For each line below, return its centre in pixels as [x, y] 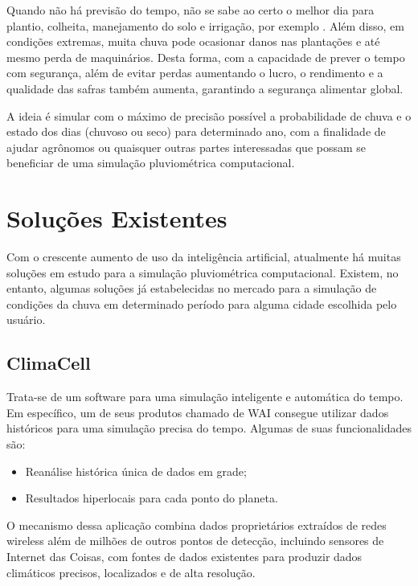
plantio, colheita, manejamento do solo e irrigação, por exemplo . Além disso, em [205, 25]
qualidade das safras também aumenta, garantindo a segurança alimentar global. [205, 88]
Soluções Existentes [117, 218]
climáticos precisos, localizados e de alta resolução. [131, 572]
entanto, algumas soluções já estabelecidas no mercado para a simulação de [192, 288]
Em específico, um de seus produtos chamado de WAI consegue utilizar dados [198, 412]
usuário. [26, 320]
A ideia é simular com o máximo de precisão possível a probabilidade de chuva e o [209, 115]
